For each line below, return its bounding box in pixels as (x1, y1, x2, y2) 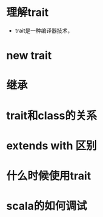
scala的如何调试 (6, 199, 87, 213)
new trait (6, 49, 52, 63)
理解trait (6, 5, 49, 20)
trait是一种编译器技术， (15, 27, 73, 34)
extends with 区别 (6, 138, 97, 152)
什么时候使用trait (6, 169, 91, 183)
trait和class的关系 (6, 108, 98, 123)
